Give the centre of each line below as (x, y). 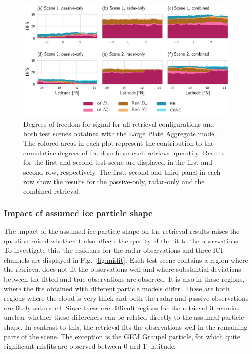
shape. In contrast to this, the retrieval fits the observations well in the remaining (126, 326)
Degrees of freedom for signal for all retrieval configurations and (119, 124)
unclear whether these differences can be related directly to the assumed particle (124, 317)
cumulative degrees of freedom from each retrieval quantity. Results (124, 152)
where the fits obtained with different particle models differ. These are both (117, 288)
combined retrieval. (52, 191)
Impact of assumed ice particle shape (78, 212)
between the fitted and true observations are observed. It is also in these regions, (124, 278)
